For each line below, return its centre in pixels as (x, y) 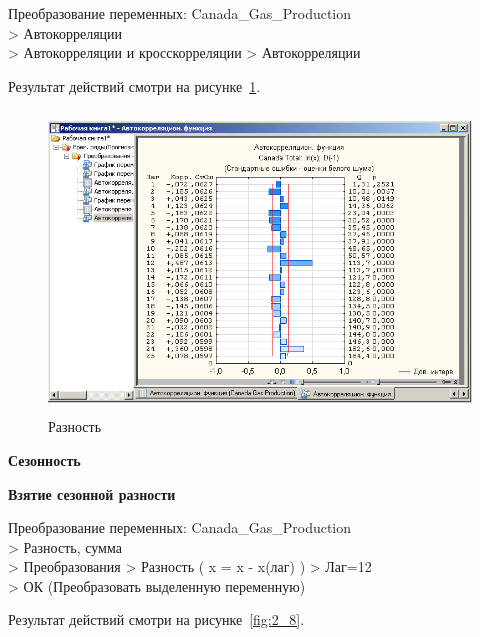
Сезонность (44, 459)
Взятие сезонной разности (92, 493)
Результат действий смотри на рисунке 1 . (134, 85)
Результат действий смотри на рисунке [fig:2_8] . (156, 619)
